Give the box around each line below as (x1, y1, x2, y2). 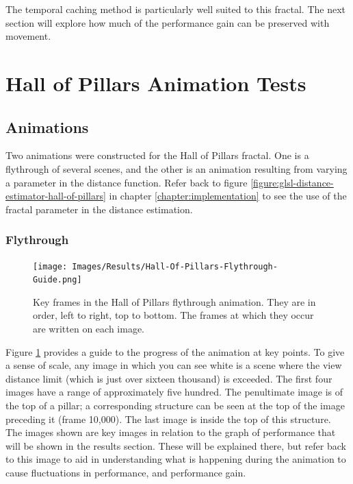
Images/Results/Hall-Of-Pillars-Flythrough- (72, 261, 278, 271)
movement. (5, 29, 51, 43)
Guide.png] (33, 275, 82, 285)
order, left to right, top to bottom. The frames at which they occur (33, 308, 314, 322)
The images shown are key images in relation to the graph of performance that (5, 425, 336, 439)
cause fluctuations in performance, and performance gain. (5, 465, 246, 479)
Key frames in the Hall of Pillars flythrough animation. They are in (33, 294, 316, 308)
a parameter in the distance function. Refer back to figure (5, 175, 248, 189)
